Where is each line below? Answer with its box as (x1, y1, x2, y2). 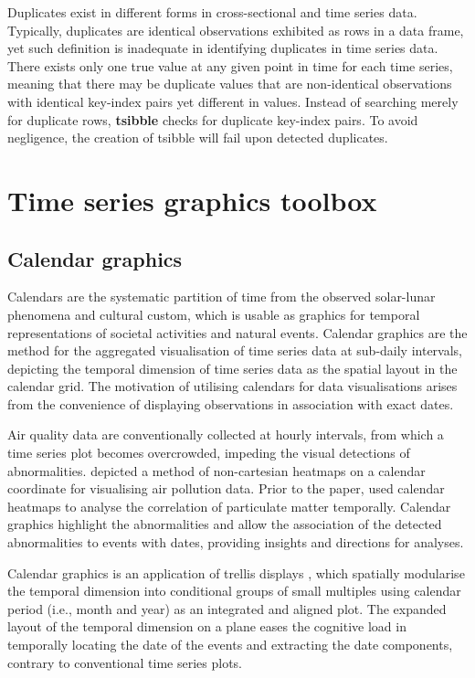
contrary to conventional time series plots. (7, 652, 242, 672)
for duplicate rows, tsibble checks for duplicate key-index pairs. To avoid (7, 110, 418, 129)
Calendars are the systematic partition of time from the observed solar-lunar (7, 287, 436, 306)
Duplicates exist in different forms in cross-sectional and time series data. (7, 3, 417, 21)
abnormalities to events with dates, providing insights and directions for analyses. (7, 533, 464, 552)
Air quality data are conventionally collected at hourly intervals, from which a (7, 425, 444, 444)
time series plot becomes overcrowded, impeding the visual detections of (7, 443, 410, 462)
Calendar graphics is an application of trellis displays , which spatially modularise (7, 563, 465, 582)
